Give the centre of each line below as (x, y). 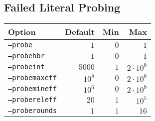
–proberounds (33, 111)
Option (22, 32)
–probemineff (33, 89)
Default (80, 32)
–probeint (26, 67)
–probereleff (33, 100)
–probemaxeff (33, 78)
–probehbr (26, 56)
